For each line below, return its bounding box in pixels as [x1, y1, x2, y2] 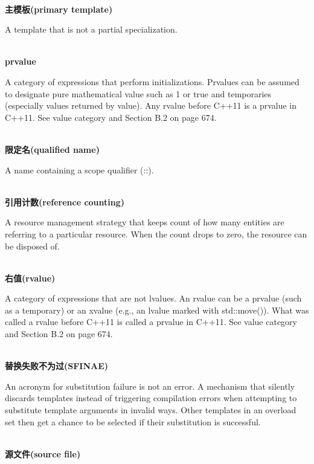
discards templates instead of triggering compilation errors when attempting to [5, 391, 297, 404]
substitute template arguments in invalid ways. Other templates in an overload [5, 404, 296, 416]
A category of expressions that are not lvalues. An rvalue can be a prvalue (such [5, 292, 302, 304]
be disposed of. [5, 239, 60, 252]
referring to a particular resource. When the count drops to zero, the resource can [5, 227, 307, 240]
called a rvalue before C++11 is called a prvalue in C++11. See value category [5, 315, 297, 328]
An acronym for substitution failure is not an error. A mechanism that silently [5, 379, 295, 392]
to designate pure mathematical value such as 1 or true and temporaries [5, 87, 272, 100]
